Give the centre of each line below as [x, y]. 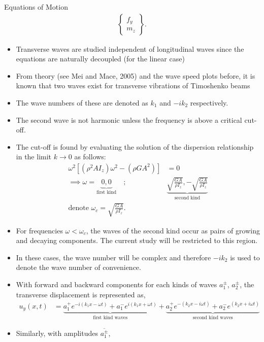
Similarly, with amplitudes [57, 333]
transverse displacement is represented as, [81, 294]
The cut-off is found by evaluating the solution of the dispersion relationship [135, 146]
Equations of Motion [36, 7]
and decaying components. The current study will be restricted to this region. [137, 240]
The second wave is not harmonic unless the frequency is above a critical [129, 119]
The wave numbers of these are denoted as [82, 102]
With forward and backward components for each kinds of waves [117, 284]
